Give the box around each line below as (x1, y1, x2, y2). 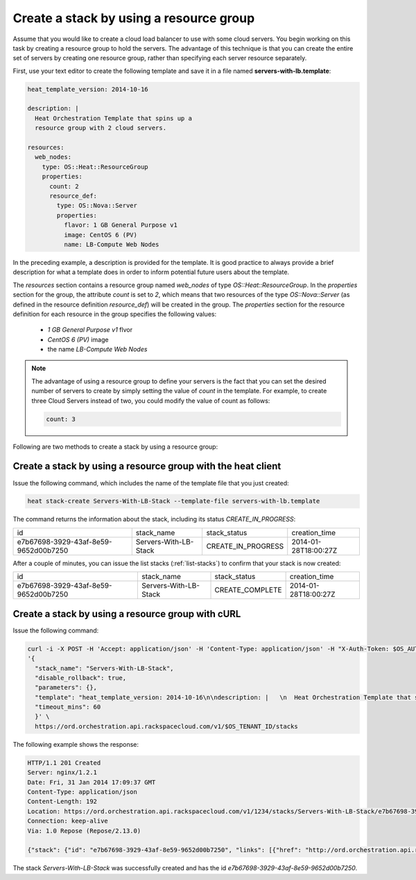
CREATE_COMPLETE (214, 585, 282, 595)
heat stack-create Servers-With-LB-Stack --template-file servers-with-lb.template (27, 497, 320, 506)
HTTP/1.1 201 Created (27, 759, 101, 766)
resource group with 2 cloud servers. (35, 124, 166, 132)
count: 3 (46, 415, 76, 423)
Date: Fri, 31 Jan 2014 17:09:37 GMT (27, 778, 156, 786)
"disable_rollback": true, (35, 673, 127, 682)
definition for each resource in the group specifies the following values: (12, 309, 217, 318)
